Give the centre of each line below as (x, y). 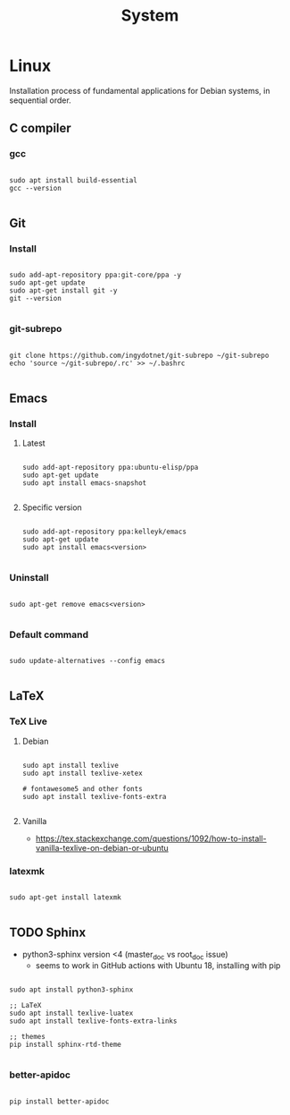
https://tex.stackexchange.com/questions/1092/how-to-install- (151, 838)
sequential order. (40, 100)
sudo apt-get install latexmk (66, 897)
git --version (36, 299)
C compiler (40, 128)
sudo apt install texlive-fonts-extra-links (93, 1021)
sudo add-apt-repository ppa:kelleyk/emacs (104, 532)
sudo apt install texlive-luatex (71, 1013)
